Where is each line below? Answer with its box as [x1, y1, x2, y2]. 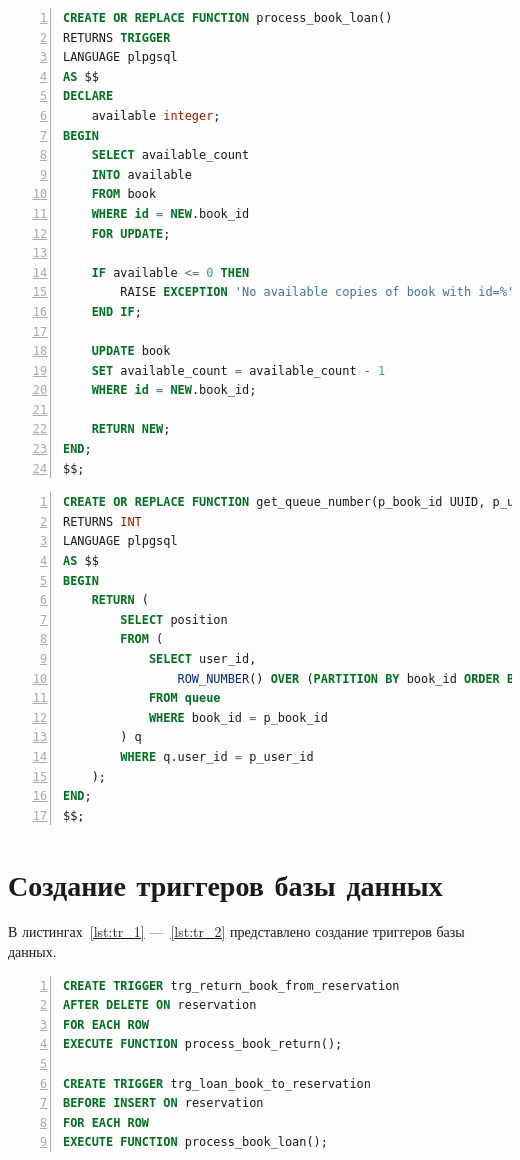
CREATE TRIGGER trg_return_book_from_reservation [63, 978, 400, 993]
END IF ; [91, 304, 142, 319]
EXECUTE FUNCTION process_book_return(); [63, 1037, 343, 1052]
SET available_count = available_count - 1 [91, 363, 386, 378]
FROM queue [148, 691, 221, 706]
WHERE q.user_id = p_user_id [120, 749, 314, 764]
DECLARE [63, 89, 114, 104]
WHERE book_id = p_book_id [148, 710, 328, 725]
